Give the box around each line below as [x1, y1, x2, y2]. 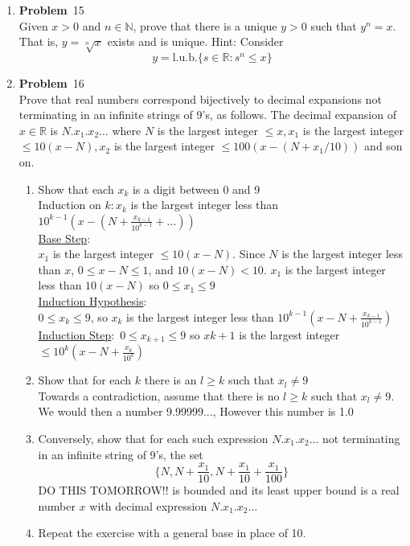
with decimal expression [89, 497, 207, 514]
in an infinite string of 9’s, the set [38, 445, 203, 462]
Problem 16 [18, 74, 84, 91]
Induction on [38, 196, 101, 213]
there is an [144, 372, 197, 388]
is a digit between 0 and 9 [132, 180, 260, 197]
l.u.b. [172, 51, 198, 64]
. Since [232, 245, 265, 262]
